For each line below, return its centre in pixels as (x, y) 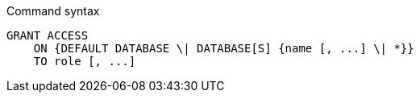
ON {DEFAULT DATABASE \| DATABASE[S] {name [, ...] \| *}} (224, 48)
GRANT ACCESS (48, 35)
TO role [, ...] (85, 61)
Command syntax (53, 11)
